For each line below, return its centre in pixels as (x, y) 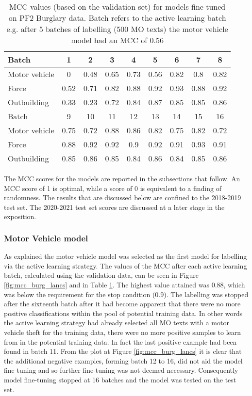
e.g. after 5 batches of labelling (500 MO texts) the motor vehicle (117, 29)
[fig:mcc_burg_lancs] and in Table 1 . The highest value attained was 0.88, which (125, 284)
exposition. (20, 216)
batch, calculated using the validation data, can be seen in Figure (101, 275)
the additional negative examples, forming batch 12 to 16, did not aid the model (123, 360)
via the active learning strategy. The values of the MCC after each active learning (126, 265)
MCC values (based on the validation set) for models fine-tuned (117, 7)
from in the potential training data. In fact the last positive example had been (120, 341)
